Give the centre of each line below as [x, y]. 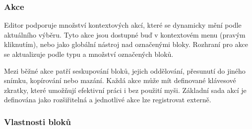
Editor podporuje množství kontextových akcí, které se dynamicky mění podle [123, 25]
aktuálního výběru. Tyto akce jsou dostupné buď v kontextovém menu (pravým [125, 34]
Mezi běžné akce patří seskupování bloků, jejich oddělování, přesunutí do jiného [125, 70]
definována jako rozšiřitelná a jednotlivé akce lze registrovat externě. [108, 100]
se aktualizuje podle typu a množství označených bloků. [89, 54]
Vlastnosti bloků [37, 121]
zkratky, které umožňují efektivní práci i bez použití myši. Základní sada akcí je [125, 90]
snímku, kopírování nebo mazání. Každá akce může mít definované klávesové [120, 80]
